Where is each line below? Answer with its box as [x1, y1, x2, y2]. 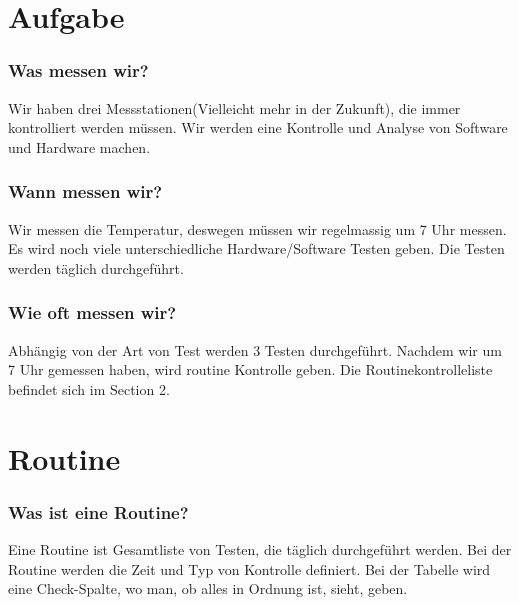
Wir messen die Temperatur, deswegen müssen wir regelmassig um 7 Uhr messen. [8, 218, 507, 239]
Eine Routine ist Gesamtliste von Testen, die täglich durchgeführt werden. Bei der [8, 538, 512, 559]
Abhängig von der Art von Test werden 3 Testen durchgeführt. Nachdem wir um [8, 339, 502, 360]
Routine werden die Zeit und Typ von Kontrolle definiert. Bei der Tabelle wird [8, 558, 491, 579]
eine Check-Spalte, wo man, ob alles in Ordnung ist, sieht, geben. [8, 578, 408, 599]
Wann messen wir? [8, 179, 163, 204]
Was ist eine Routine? [8, 499, 189, 524]
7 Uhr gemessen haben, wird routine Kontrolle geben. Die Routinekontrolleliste [8, 359, 493, 380]
